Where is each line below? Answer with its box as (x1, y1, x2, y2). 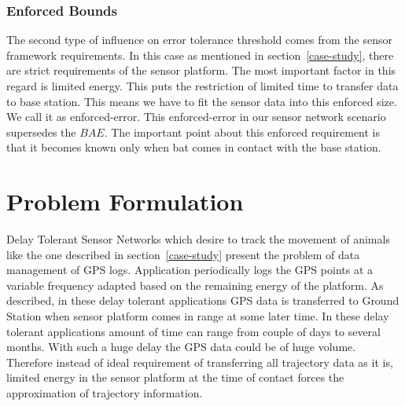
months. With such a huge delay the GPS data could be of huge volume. (6, 338, 356, 355)
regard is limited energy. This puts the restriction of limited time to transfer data (6, 78, 399, 93)
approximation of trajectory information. (6, 385, 203, 401)
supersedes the (6, 123, 76, 140)
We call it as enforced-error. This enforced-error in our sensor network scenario (6, 108, 386, 125)
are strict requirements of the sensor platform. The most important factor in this (6, 62, 396, 79)
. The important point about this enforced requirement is (104, 123, 381, 140)
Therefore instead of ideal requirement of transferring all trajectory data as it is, (6, 353, 393, 370)
